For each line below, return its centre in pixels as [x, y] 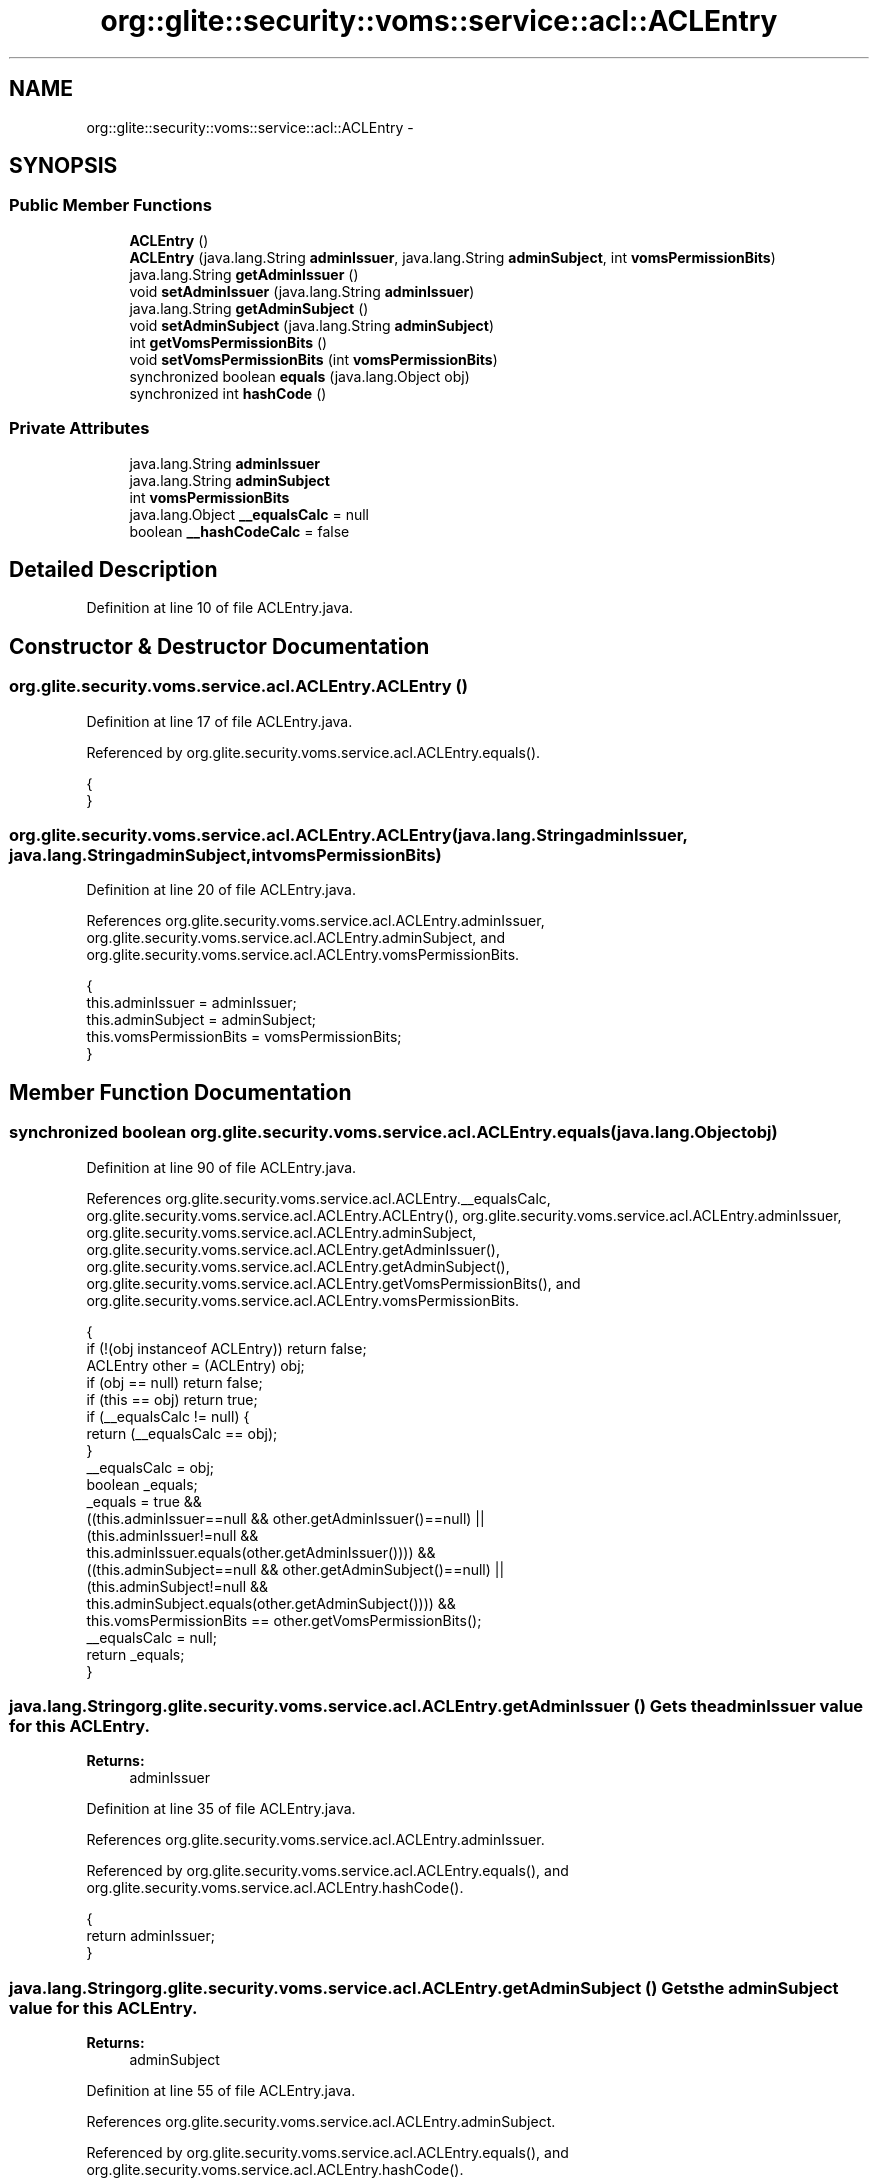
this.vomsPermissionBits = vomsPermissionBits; [244, 1037]
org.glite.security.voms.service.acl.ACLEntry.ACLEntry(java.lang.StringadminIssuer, [348, 835]
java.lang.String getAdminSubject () [249, 308]
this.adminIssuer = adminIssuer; [191, 1003]
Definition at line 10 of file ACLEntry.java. [220, 608]
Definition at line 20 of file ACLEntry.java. [221, 890]
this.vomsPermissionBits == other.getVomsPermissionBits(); [284, 1620]
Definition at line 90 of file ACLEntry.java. [221, 1167]
